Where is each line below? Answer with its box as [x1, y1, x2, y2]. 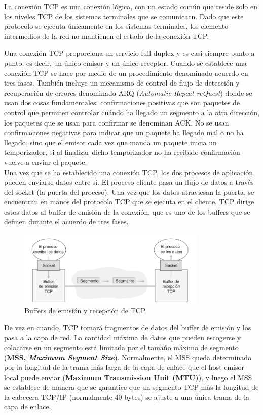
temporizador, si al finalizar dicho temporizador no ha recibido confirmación [4, 147, 240, 157]
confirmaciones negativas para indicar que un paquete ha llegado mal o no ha [4, 127, 244, 138]
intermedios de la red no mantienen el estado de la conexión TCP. [4, 30, 209, 41]
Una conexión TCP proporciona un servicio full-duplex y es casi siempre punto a [4, 48, 255, 58]
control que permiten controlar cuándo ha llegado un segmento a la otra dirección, [4, 107, 259, 117]
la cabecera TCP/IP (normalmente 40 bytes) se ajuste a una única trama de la [4, 391, 250, 402]
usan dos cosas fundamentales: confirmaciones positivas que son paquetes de [4, 97, 240, 108]
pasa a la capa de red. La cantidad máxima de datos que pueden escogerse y [4, 332, 241, 343]
